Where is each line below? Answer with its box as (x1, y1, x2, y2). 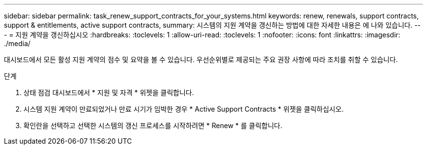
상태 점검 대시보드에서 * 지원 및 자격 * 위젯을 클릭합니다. (23, 88, 194, 97)
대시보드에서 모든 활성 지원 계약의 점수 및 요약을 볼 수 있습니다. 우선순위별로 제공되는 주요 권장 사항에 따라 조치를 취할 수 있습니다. (4, 55, 398, 64)
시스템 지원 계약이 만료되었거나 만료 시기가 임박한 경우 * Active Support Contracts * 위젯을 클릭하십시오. (23, 105, 344, 113)
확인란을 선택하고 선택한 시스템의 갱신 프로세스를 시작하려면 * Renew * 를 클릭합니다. (23, 121, 283, 130)
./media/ (4, 39, 31, 48)
